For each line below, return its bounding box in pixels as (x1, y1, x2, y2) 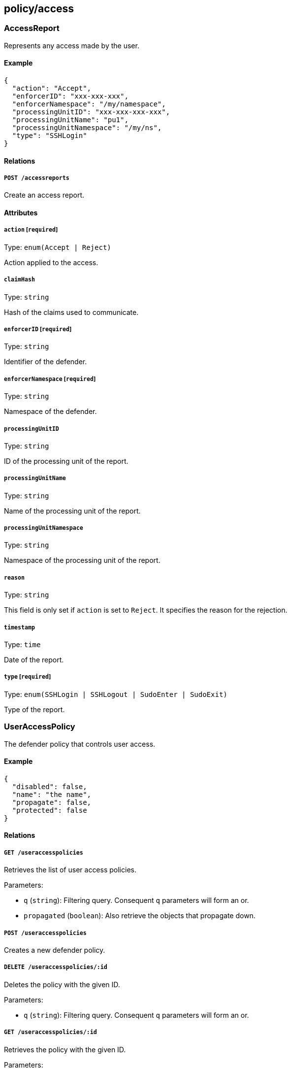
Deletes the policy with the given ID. (4, 980, 120, 989)
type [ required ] (4, 673, 51, 681)
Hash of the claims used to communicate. (4, 308, 139, 316)
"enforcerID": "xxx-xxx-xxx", (12, 92, 129, 101)
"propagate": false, (12, 798, 92, 806)
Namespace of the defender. (4, 407, 97, 416)
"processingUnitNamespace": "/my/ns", (12, 124, 162, 132)
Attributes (4, 208, 38, 217)
